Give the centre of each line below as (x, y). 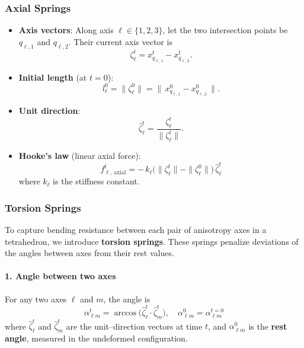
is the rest (268, 326)
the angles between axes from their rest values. (89, 253)
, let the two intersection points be (225, 30)
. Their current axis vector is (120, 41)
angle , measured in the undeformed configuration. (96, 338)
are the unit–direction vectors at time (134, 326)
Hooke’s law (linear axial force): (80, 156)
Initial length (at (53, 77)
